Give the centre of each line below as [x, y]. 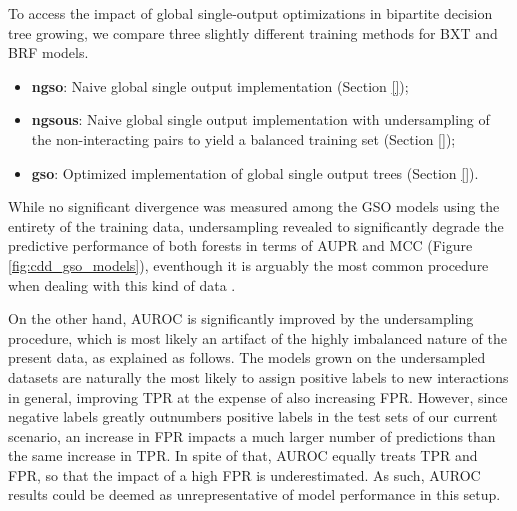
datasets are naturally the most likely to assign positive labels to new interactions [258, 376]
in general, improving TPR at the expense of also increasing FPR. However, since [258, 396]
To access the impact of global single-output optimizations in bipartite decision [250, 13]
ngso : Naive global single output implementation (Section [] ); [220, 85]
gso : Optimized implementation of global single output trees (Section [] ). [255, 172]
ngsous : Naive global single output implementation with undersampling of [260, 119]
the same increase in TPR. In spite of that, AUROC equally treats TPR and [243, 455]
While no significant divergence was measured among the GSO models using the [254, 206]
